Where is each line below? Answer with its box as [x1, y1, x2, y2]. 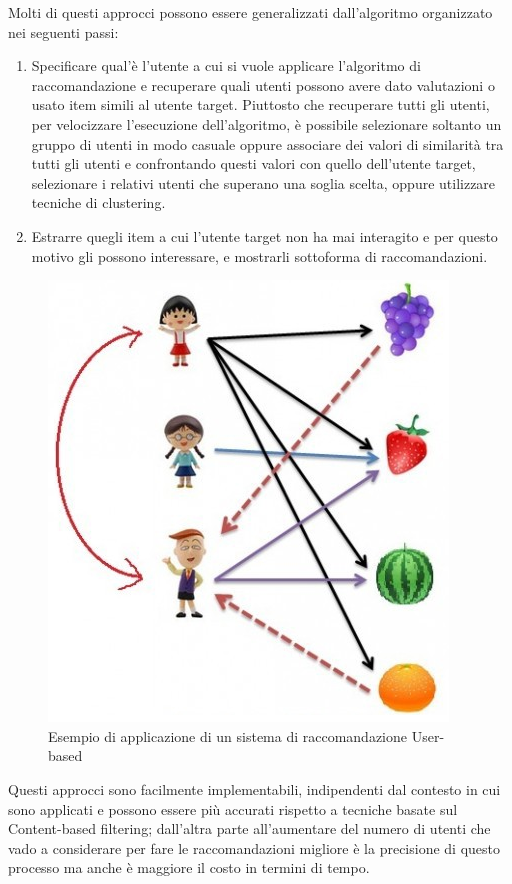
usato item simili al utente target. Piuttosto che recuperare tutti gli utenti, [31, 94, 490, 115]
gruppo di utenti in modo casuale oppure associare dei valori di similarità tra [31, 133, 504, 154]
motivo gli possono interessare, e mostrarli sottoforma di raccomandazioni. [31, 245, 488, 266]
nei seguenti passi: [8, 21, 119, 42]
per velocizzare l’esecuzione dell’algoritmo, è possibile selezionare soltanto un [31, 113, 502, 134]
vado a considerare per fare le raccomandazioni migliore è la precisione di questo [8, 837, 501, 858]
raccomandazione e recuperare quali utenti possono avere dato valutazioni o [31, 74, 495, 95]
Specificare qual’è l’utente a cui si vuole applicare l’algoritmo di [31, 55, 421, 76]
